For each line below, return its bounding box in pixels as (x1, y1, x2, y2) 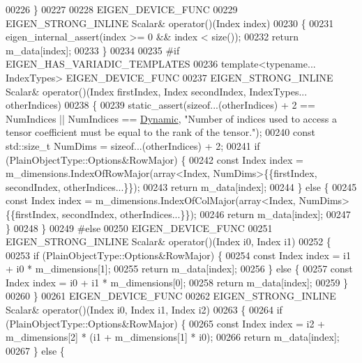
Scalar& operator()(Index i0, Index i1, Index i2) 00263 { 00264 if (6, 302, 282, 317)
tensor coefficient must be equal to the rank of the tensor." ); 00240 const (6, 125, 315, 139)
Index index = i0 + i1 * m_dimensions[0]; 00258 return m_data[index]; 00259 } (6, 275, 349, 289)
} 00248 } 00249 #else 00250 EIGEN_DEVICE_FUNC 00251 (6, 220, 273, 235)
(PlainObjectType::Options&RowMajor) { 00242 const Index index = (6, 152, 303, 167)
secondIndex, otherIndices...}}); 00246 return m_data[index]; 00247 (62, 206, 351, 221)
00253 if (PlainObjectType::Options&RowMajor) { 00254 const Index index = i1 (6, 247, 351, 262)
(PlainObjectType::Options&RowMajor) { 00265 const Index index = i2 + (6, 316, 325, 330)
